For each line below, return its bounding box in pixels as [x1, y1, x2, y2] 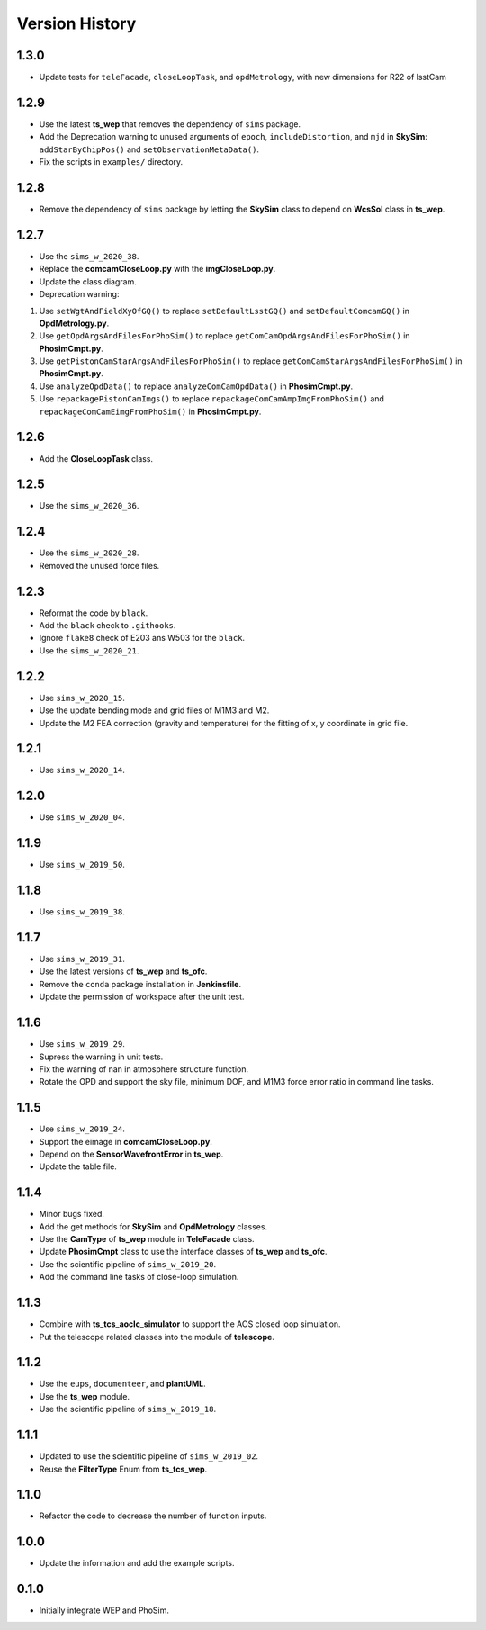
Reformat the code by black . [39, 608, 148, 618]
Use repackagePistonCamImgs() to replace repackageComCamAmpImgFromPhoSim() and [39, 393, 384, 404]
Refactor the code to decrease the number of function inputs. [39, 1510, 267, 1521]
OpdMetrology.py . [39, 318, 110, 329]
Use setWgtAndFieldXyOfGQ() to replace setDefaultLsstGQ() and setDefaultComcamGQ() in [39, 305, 409, 316]
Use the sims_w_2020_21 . [39, 644, 139, 656]
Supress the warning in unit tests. [39, 1051, 164, 1062]
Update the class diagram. [39, 275, 137, 287]
